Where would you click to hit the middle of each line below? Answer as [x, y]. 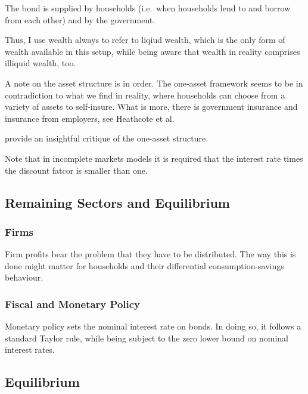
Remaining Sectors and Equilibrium [117, 202]
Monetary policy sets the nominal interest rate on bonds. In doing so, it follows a [153, 326]
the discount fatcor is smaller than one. [76, 170]
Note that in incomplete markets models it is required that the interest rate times [154, 158]
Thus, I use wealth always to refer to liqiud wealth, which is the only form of [145, 40]
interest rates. [30, 350]
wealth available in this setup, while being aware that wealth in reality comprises [153, 51]
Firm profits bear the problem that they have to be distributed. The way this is [150, 254]
